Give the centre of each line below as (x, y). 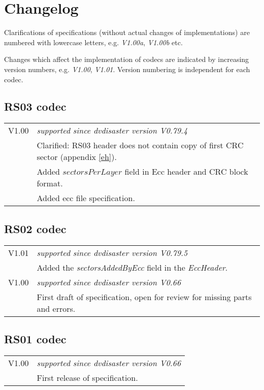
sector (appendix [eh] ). (77, 157)
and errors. (56, 308)
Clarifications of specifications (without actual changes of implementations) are (127, 32)
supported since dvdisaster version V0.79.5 (112, 252)
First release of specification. (87, 377)
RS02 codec (35, 228)
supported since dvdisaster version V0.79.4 (112, 131)
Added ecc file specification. (86, 198)
